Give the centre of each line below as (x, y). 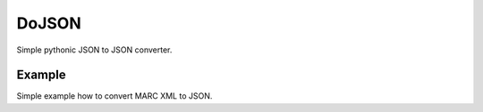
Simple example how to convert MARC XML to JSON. (114, 96)
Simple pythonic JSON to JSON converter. (94, 50)
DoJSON (49, 23)
